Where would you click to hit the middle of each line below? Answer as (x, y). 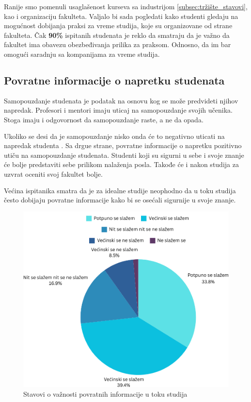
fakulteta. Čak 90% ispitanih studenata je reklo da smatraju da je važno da (117, 35)
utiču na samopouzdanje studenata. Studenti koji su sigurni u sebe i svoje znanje (124, 155)
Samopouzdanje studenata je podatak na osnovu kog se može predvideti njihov (121, 100)
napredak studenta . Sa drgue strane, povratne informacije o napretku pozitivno (123, 145)
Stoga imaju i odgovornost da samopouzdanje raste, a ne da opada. (104, 119)
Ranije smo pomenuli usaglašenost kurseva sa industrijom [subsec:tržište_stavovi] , (126, 6)
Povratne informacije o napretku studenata (114, 80)
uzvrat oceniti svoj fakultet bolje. (53, 174)
